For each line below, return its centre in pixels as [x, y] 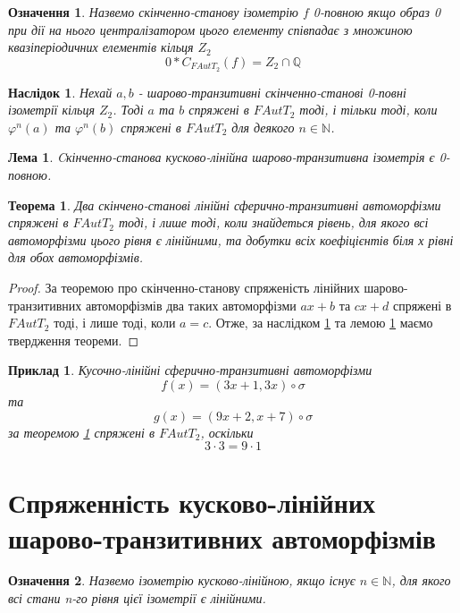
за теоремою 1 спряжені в [81, 432]
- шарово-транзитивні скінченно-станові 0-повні [272, 92]
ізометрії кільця [51, 110]
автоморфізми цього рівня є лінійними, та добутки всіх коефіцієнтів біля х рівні [231, 239]
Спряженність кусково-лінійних [192, 502]
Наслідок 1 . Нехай [60, 92]
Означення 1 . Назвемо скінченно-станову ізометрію [153, 12]
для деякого [263, 127]
